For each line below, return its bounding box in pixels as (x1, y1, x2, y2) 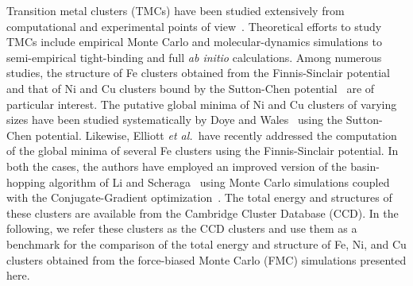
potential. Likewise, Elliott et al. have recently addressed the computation (35, 126, 397, 143)
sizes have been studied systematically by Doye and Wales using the (6, 111, 343, 128)
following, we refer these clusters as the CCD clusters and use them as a (6, 220, 357, 237)
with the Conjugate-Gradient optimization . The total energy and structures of (6, 189, 392, 206)
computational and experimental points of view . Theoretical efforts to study (6, 17, 382, 34)
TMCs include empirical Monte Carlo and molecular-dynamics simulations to (6, 33, 382, 50)
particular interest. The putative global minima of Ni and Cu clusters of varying (6, 95, 397, 112)
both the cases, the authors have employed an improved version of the (6, 157, 347, 174)
